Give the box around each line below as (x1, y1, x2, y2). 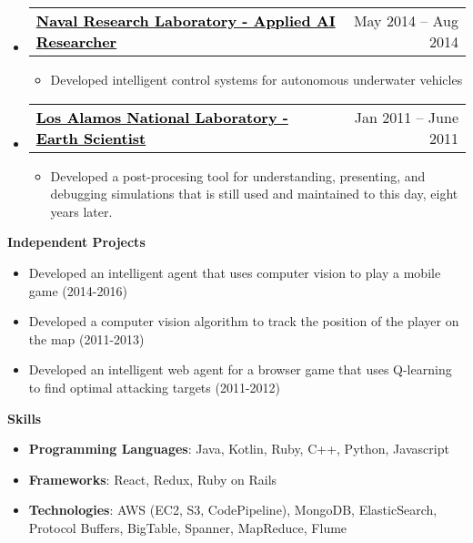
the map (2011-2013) (28, 329, 145, 348)
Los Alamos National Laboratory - (35, 106, 288, 128)
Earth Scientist (35, 127, 146, 149)
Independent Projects (7, 232, 146, 251)
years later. (50, 201, 113, 220)
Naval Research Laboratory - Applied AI (35, 10, 336, 31)
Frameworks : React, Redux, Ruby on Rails (28, 469, 277, 488)
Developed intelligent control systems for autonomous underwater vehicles (50, 70, 463, 88)
